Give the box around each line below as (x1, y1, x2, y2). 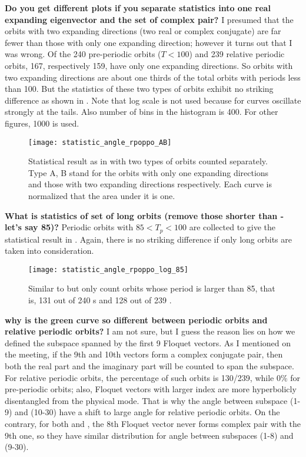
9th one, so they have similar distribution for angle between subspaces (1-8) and (5, 429, 294, 441)
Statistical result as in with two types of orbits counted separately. (28, 155, 268, 167)
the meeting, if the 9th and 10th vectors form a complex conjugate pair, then (5, 348, 283, 360)
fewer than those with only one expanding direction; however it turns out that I (5, 36, 292, 48)
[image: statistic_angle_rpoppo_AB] (28, 138, 172, 147)
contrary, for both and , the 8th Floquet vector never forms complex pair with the (5, 417, 301, 429)
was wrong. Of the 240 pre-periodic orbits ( (5, 48, 161, 60)
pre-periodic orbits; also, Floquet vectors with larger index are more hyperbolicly (5, 383, 297, 395)
